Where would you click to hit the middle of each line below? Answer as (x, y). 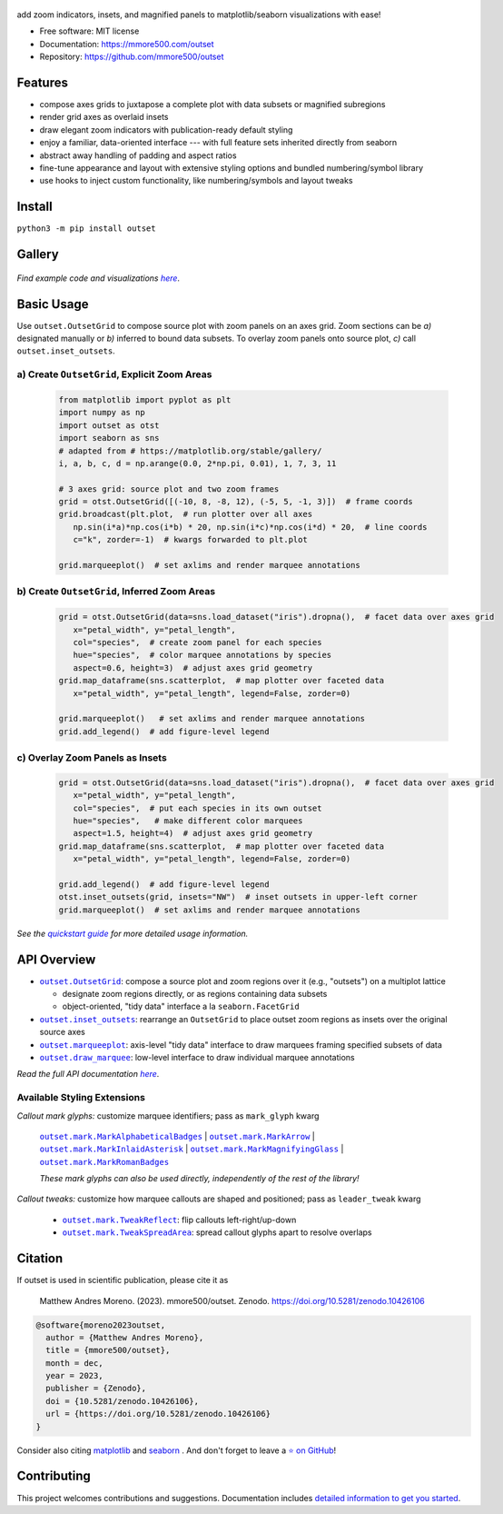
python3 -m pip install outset (86, 229)
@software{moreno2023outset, (101, 1325)
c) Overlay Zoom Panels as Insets (92, 758)
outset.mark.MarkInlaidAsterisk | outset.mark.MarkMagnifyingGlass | (192, 1149)
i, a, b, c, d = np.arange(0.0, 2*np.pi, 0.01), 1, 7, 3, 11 (197, 463)
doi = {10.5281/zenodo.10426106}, (123, 1401)
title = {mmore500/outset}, (108, 1350)
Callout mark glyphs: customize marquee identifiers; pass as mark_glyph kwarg (168, 1116)
